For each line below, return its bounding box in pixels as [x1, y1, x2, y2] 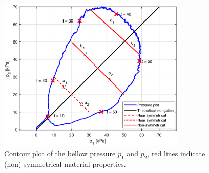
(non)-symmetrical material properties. [4, 158, 126, 169]
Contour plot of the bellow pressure [4, 147, 116, 158]
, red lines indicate [147, 147, 205, 158]
